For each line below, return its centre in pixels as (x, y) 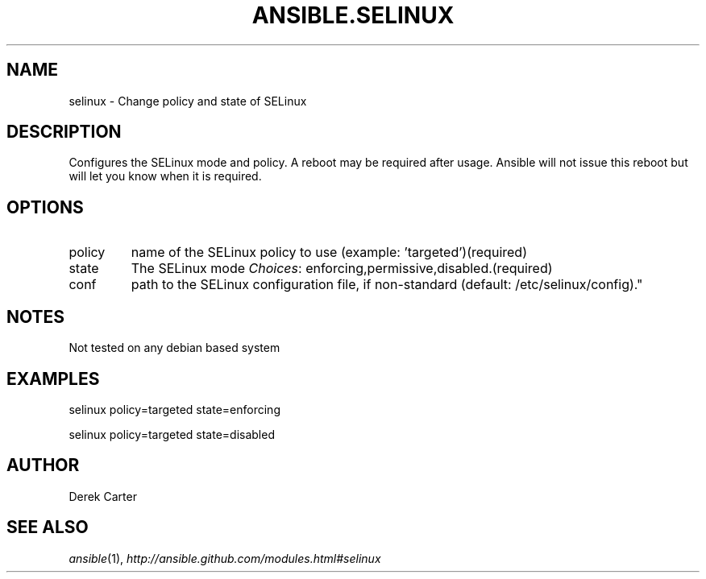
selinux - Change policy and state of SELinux (188, 101)
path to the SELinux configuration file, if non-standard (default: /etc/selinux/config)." (387, 285)
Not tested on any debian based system (174, 348)
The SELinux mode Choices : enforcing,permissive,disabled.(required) (342, 269)
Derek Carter (103, 496)
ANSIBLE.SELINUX (353, 15)
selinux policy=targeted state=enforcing (174, 409)
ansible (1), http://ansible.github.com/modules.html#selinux (225, 558)
